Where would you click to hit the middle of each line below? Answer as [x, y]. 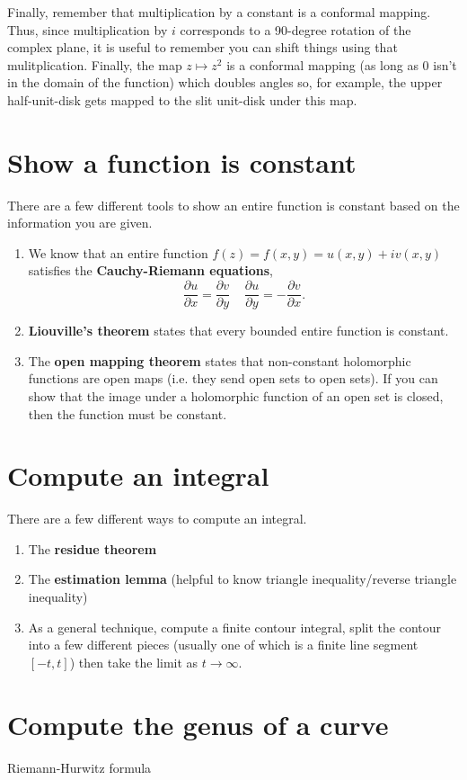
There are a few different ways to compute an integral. [157, 519]
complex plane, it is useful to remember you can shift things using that [203, 47]
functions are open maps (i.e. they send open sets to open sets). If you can [233, 378]
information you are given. [80, 223]
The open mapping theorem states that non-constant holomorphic [220, 360]
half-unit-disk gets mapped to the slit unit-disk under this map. [182, 99]
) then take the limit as [134, 662]
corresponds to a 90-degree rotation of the [295, 29]
